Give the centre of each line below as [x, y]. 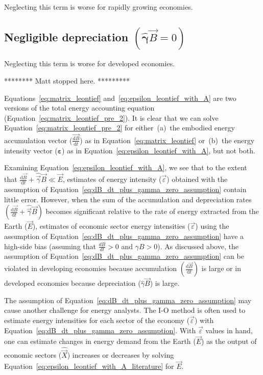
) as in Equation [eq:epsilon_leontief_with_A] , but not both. [159, 150]
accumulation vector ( [38, 140]
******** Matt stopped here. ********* [67, 81]
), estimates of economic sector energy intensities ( [111, 226]
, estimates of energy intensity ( [112, 179]
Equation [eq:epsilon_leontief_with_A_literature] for [89, 366]
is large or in [221, 268]
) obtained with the [197, 179]
